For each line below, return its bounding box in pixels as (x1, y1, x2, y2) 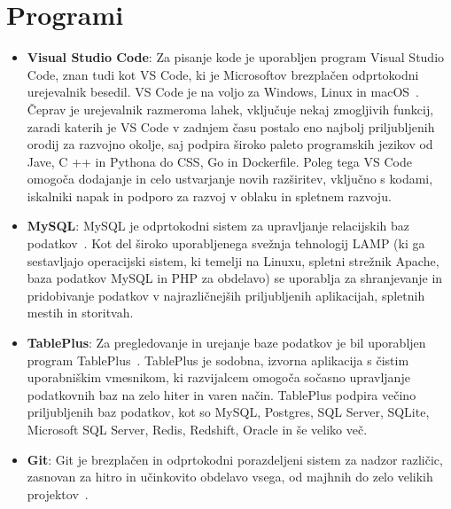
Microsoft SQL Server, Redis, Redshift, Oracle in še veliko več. (27, 420, 368, 438)
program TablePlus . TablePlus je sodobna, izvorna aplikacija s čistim (27, 350, 409, 369)
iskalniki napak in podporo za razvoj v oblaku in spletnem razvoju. (27, 186, 392, 205)
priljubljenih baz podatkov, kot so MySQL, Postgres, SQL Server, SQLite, (27, 403, 430, 421)
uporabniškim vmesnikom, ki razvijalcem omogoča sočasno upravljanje (27, 368, 410, 387)
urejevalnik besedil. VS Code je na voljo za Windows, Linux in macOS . (27, 82, 419, 101)
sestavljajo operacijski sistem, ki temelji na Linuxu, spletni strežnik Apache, (27, 251, 439, 270)
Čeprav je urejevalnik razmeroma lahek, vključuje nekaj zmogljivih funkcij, (27, 99, 434, 118)
